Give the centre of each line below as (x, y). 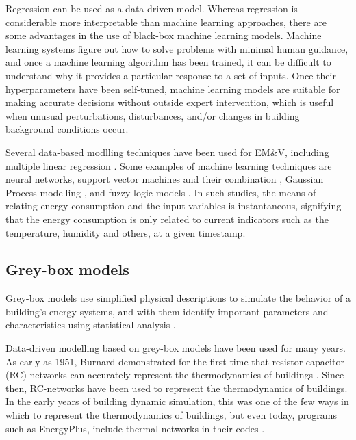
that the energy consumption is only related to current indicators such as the (167, 219)
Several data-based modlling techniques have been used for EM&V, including (167, 152)
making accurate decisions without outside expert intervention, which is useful (170, 102)
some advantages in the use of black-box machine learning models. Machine (164, 35)
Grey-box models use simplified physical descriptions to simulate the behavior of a (178, 298)
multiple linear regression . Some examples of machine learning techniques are (169, 165)
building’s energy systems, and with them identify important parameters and (167, 311)
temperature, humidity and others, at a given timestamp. (126, 232)
